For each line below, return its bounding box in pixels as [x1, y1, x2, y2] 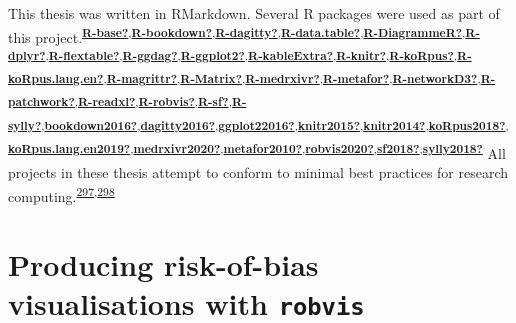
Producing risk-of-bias [8, 244, 319, 285]
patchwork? [8, 93, 75, 110]
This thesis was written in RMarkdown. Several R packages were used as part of [8, 3, 500, 23]
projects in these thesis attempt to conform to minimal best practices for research [8, 162, 509, 183]
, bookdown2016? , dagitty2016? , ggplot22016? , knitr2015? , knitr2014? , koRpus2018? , [41, 116, 509, 133]
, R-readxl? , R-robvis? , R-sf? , [74, 93, 232, 110]
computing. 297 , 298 [8, 182, 115, 206]
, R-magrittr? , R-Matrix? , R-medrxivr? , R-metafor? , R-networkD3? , [103, 70, 481, 87]
